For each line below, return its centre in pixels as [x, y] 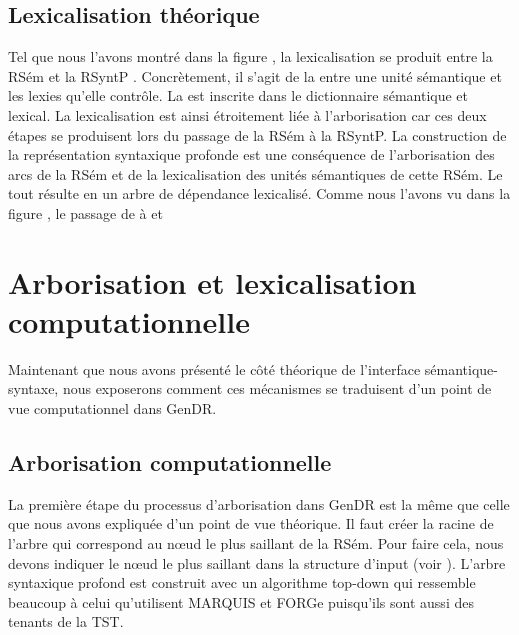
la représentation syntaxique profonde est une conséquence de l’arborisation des [251, 154]
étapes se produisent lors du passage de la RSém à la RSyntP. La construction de [257, 134]
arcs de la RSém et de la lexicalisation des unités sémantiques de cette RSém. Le [255, 173]
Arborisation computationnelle [170, 462]
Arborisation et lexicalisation [212, 281]
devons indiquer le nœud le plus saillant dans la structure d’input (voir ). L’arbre [257, 562]
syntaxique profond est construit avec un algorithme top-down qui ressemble [242, 582]
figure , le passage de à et [85, 212]
